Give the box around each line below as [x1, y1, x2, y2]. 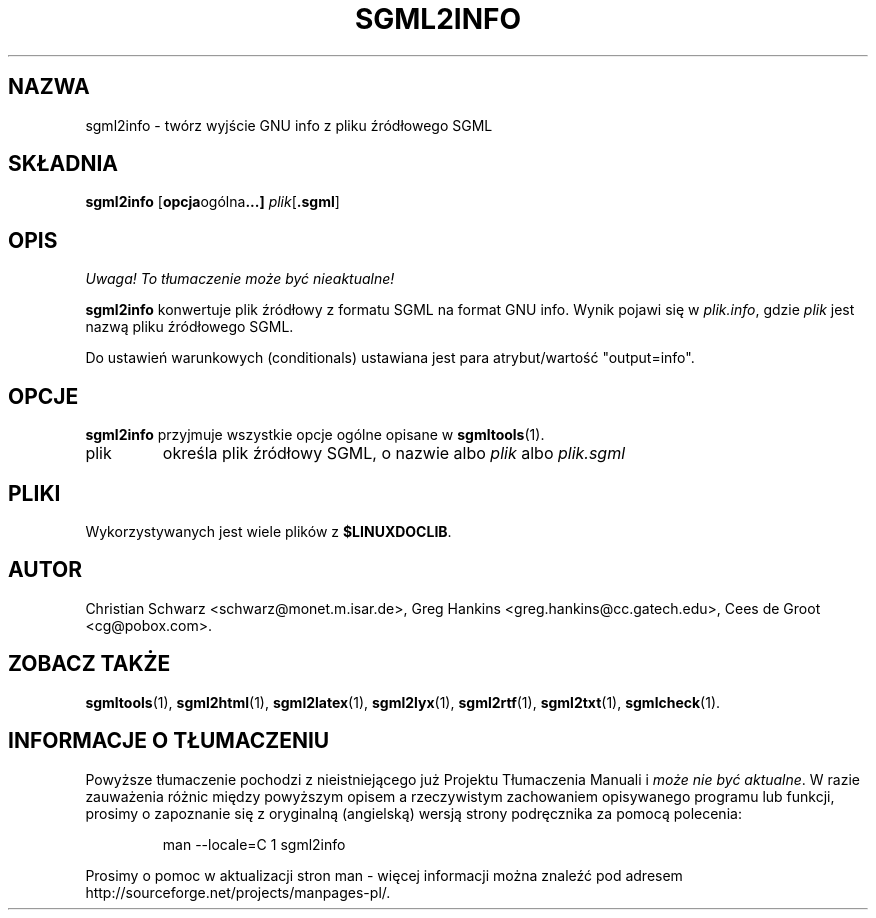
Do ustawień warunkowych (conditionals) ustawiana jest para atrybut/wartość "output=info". [85, 349, 695, 367]
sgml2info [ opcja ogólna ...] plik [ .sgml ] [85, 193, 340, 211]
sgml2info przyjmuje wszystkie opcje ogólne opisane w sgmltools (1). [85, 426, 545, 444]
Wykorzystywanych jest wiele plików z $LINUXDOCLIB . [85, 522, 452, 540]
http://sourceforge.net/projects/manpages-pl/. [85, 883, 391, 901]
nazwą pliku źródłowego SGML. [85, 318, 294, 336]
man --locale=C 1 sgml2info [162, 835, 346, 853]
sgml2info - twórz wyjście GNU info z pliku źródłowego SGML [85, 116, 493, 134]
